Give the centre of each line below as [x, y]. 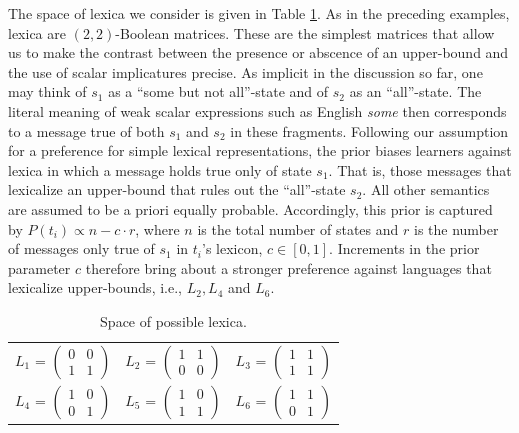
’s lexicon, [232, 248]
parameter [39, 267]
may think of [47, 91]
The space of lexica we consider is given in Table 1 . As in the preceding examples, [259, 13]
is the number [456, 228]
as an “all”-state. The [415, 91]
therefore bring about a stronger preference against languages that [288, 267]
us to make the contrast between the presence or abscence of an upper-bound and [258, 52]
